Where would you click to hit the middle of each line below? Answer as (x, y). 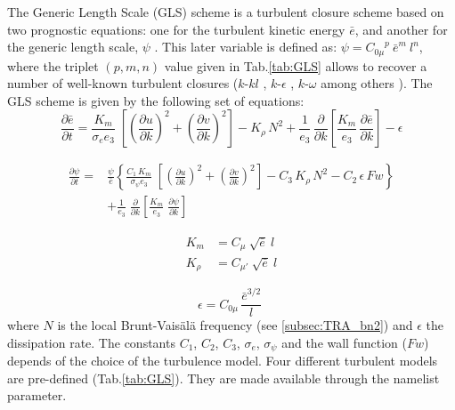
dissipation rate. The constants (91, 342)
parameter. (37, 395)
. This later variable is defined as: (246, 47)
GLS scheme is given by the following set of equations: (156, 100)
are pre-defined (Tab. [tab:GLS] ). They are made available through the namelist (223, 378)
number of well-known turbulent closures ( (123, 83)
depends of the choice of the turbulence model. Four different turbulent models (223, 361)
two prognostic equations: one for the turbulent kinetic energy (176, 29)
